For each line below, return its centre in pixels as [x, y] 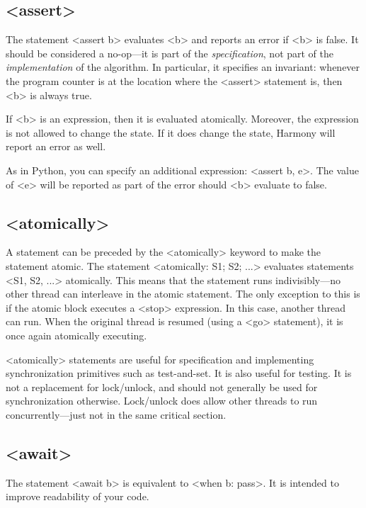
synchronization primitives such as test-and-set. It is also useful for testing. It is [179, 373]
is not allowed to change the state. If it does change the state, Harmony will [171, 132]
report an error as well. [56, 146]
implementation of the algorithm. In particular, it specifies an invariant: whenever [183, 67]
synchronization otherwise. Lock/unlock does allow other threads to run [162, 401]
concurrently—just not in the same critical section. [116, 414]
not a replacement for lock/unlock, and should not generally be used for [162, 386]
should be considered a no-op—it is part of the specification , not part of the [170, 53]
